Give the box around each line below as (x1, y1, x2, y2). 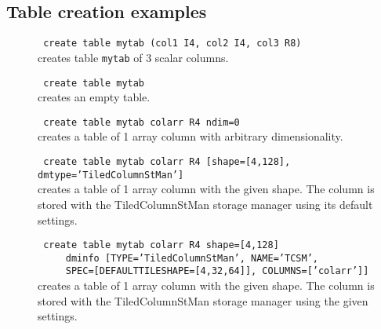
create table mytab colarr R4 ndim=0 (43, 116, 240, 128)
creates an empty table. (38, 89, 151, 105)
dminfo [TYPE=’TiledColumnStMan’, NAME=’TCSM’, (65, 252, 318, 264)
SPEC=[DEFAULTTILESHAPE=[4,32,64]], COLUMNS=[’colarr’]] (65, 265, 369, 277)
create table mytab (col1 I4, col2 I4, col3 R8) (43, 38, 302, 49)
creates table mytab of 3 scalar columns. (38, 49, 229, 65)
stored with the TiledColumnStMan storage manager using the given (38, 292, 368, 309)
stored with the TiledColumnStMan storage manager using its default (38, 196, 373, 212)
